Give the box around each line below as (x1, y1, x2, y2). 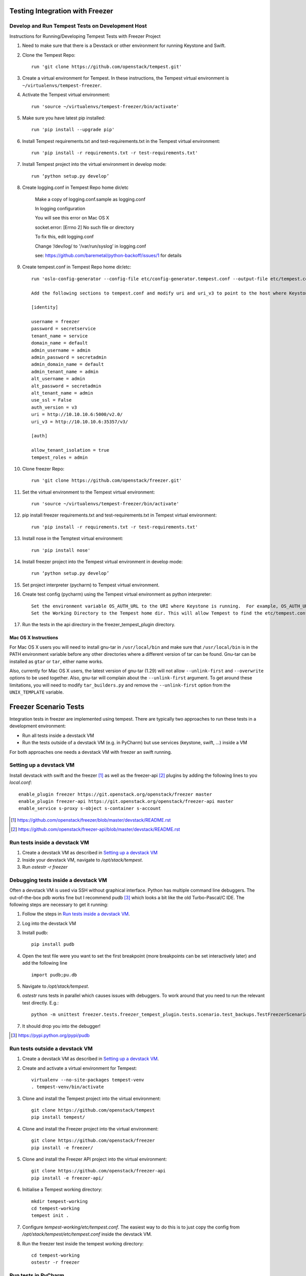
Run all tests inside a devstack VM (22, 732, 94, 739)
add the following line (22, 960, 67, 966)
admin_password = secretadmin (31, 355, 107, 360)
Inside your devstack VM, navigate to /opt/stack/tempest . (22, 856, 143, 863)
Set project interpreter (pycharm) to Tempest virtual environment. (22, 582, 160, 588)
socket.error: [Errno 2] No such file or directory (35, 224, 135, 230)
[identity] (31, 304, 59, 310)
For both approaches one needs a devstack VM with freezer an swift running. (9, 749, 172, 755)
